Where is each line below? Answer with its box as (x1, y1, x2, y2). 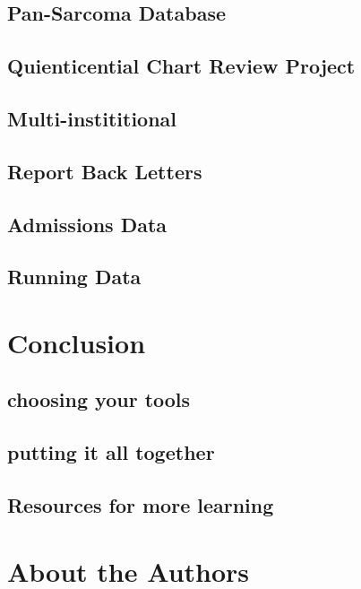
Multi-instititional (7, 104, 177, 132)
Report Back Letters (7, 157, 202, 185)
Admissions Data (7, 210, 168, 238)
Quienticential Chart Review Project (7, 52, 356, 80)
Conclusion (7, 324, 146, 360)
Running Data (7, 263, 142, 290)
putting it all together (7, 438, 215, 466)
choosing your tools (7, 385, 191, 413)
